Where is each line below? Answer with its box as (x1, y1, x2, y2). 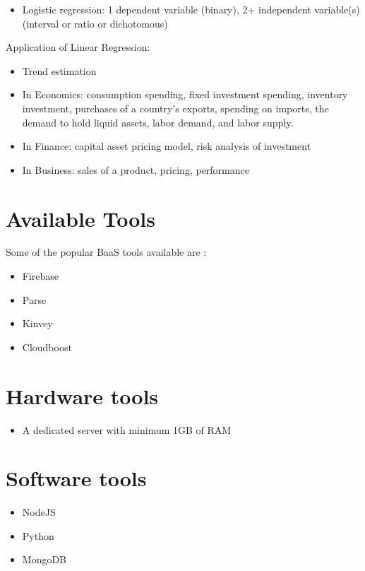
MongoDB (22, 552, 67, 567)
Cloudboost (22, 339, 72, 354)
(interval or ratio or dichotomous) (22, 16, 168, 30)
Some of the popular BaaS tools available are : (6, 245, 207, 259)
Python (22, 528, 54, 543)
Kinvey (22, 316, 53, 331)
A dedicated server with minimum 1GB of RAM (22, 422, 232, 437)
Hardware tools (6, 381, 159, 410)
